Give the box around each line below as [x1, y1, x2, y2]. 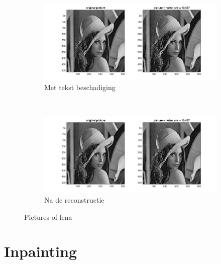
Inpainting [4, 241, 77, 261]
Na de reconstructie [44, 195, 104, 205]
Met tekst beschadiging [44, 82, 116, 93]
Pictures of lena [24, 211, 72, 222]
